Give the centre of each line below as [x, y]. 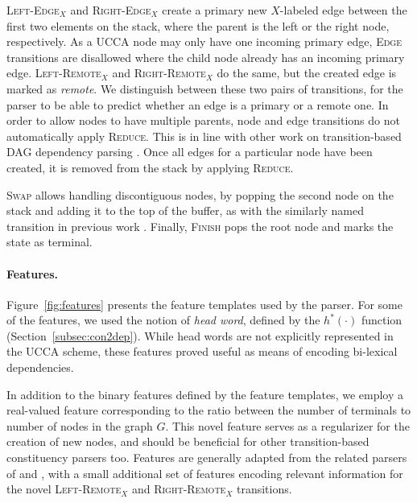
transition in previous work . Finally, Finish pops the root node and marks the [200, 226]
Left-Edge [33, 10]
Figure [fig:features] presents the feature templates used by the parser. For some [204, 304]
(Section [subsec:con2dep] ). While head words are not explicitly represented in [200, 335]
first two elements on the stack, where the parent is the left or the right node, [198, 25]
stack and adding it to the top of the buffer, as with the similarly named [186, 210]
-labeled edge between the [343, 10]
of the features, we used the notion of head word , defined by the [163, 320]
